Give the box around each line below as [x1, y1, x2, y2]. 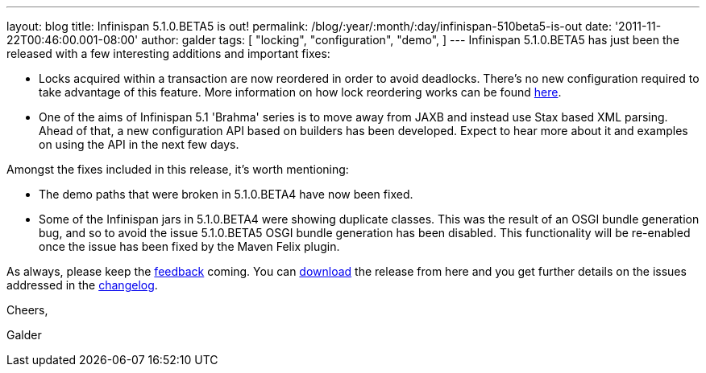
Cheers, [6, 303, 48, 317]
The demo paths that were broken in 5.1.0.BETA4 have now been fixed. [39, 187, 413, 201]
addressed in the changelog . [6, 278, 158, 292]
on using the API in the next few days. [39, 137, 239, 151]
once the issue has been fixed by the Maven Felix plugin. [39, 240, 340, 253]
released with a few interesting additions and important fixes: [6, 47, 330, 60]
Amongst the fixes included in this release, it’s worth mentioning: [6, 162, 349, 176]
